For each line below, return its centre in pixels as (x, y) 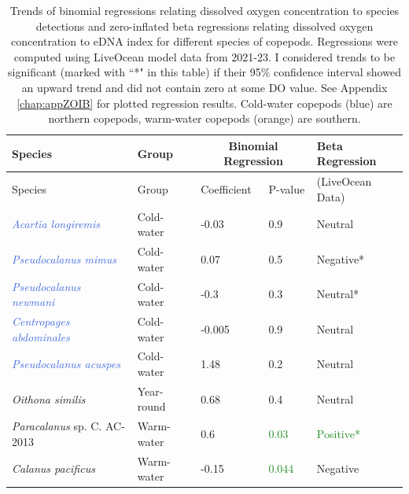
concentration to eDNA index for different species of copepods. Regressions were (204, 41)
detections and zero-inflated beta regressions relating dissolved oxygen (204, 26)
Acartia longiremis (56, 224)
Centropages (41, 321)
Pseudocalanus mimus (64, 258)
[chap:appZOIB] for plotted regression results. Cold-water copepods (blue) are (204, 103)
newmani (33, 302)
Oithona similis (49, 398)
